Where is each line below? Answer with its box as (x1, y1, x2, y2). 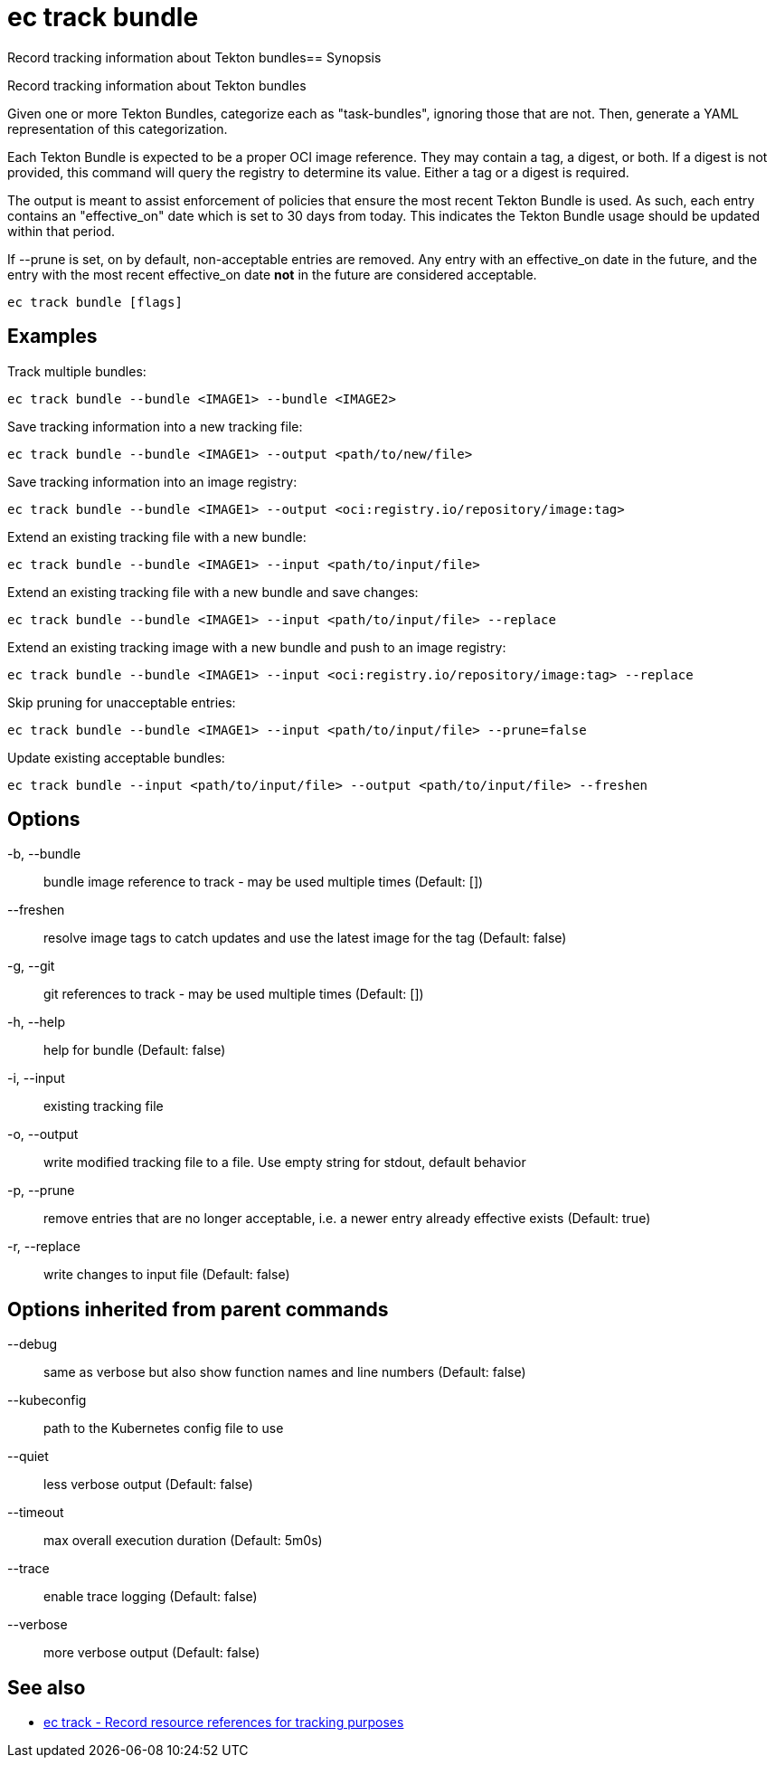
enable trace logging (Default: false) (43, 1589, 258, 1605)
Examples (7, 325, 98, 348)
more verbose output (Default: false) (43, 1645, 260, 1661)
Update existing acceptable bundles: (7, 749, 225, 765)
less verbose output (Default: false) (43, 1476, 253, 1493)
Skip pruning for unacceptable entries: (7, 694, 236, 710)
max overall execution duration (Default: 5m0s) (43, 1533, 323, 1549)
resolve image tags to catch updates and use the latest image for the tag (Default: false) (43, 930, 567, 946)
